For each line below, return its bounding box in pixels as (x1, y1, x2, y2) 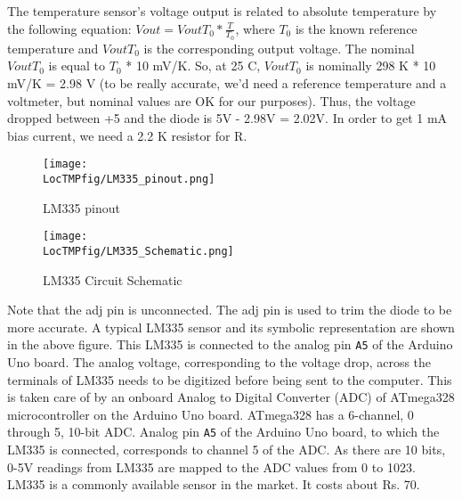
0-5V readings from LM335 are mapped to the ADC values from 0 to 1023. (7, 457, 416, 476)
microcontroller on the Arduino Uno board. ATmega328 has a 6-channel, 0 (7, 405, 414, 423)
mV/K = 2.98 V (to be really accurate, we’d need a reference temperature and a (7, 74, 447, 93)
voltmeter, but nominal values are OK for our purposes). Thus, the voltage (7, 91, 416, 110)
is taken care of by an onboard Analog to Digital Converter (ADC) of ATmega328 (7, 388, 455, 406)
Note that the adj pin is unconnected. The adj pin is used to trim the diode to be (7, 300, 452, 319)
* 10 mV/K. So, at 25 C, (126, 56, 261, 75)
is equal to (48, 56, 106, 75)
